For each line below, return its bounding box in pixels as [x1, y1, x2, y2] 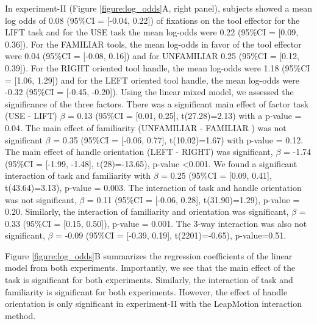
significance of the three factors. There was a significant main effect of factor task [5, 97, 309, 110]
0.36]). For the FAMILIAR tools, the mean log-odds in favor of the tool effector [5, 37, 302, 50]
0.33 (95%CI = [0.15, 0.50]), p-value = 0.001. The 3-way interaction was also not [5, 217, 307, 229]
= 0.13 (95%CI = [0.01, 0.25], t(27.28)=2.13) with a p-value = [68, 109, 302, 122]
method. [5, 309, 36, 322]
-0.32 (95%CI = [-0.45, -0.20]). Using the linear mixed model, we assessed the [5, 85, 294, 98]
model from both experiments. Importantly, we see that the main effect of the [5, 261, 296, 274]
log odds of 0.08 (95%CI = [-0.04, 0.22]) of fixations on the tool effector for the [5, 13, 300, 26]
